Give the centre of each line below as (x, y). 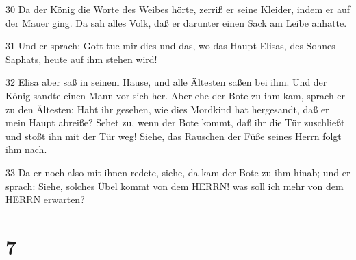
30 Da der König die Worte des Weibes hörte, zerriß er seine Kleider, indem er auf (178, 9)
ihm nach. (26, 149)
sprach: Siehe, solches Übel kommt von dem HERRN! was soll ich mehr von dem (175, 186)
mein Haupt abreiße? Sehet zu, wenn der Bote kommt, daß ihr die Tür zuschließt (175, 122)
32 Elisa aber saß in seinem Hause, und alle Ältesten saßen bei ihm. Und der (166, 82)
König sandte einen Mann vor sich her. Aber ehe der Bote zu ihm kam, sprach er (176, 95)
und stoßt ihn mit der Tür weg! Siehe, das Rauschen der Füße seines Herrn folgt (174, 135)
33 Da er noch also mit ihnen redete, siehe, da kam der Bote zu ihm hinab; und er (178, 172)
